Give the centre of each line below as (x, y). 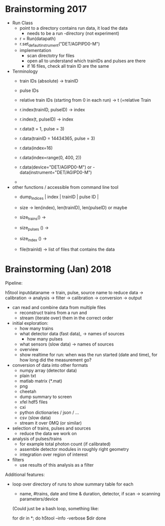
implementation (35, 50)
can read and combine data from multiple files (59, 307)
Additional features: (25, 474)
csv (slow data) (35, 417)
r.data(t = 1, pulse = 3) (42, 129)
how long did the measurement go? (56, 360)
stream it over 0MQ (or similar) (51, 423)
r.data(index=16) (36, 148)
